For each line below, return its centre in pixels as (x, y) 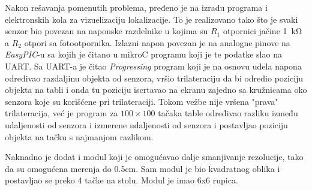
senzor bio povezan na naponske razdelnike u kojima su (106, 31)
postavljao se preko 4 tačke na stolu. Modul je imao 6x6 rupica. (121, 180)
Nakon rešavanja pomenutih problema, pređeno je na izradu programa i (136, 7)
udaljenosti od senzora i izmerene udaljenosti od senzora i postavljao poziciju (146, 124)
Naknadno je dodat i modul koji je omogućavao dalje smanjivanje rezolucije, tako (154, 157)
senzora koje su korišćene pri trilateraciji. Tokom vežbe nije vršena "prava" (142, 101)
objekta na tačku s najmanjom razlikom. (79, 136)
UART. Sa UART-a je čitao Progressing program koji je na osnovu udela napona (153, 66)
